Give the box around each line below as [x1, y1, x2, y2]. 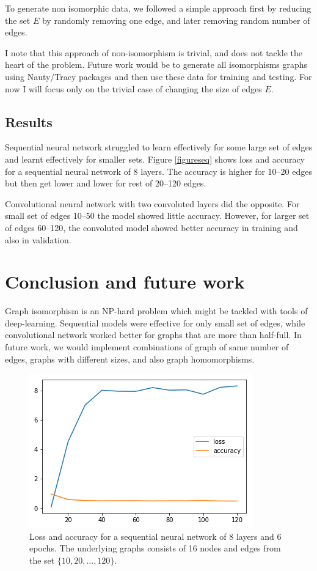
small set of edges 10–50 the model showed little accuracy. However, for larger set [5, 209, 310, 222]
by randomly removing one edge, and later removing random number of [42, 13, 310, 26]
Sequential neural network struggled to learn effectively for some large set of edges [5, 141, 313, 153]
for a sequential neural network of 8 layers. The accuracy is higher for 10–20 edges [5, 164, 312, 177]
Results [5, 112, 53, 131]
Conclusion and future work [5, 269, 245, 294]
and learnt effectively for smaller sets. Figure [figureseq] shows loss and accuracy [5, 152, 305, 165]
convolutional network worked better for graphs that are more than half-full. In [5, 328, 302, 341]
